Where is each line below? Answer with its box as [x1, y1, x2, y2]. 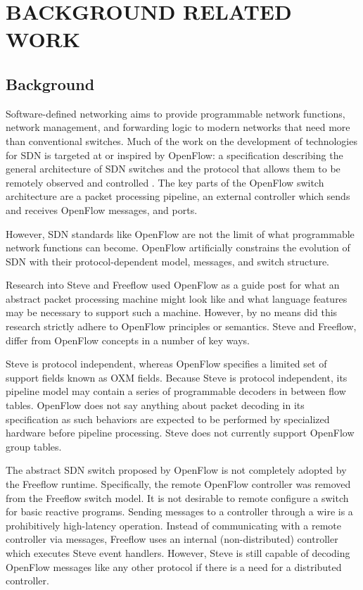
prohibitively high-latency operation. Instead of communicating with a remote [6, 517, 342, 532]
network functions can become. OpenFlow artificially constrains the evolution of [6, 240, 350, 255]
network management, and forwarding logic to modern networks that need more [6, 120, 350, 134]
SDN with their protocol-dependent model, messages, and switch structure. [6, 253, 330, 268]
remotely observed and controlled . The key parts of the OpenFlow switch [6, 175, 324, 189]
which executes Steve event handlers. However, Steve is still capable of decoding [6, 545, 350, 560]
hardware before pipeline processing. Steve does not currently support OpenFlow [6, 425, 355, 440]
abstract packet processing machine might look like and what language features [6, 291, 348, 306]
